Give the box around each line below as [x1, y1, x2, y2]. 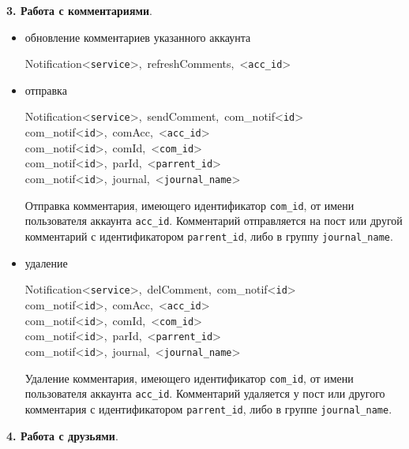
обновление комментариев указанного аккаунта [24, 28, 251, 45]
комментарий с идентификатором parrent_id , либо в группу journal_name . [24, 228, 393, 245]
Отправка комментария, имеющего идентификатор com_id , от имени [24, 196, 355, 213]
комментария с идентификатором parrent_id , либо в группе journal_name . [24, 400, 392, 417]
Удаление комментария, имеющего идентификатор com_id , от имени [24, 369, 354, 386]
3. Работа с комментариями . [6, 2, 152, 18]
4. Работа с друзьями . [6, 427, 118, 443]
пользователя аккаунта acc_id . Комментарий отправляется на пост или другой [24, 212, 403, 229]
